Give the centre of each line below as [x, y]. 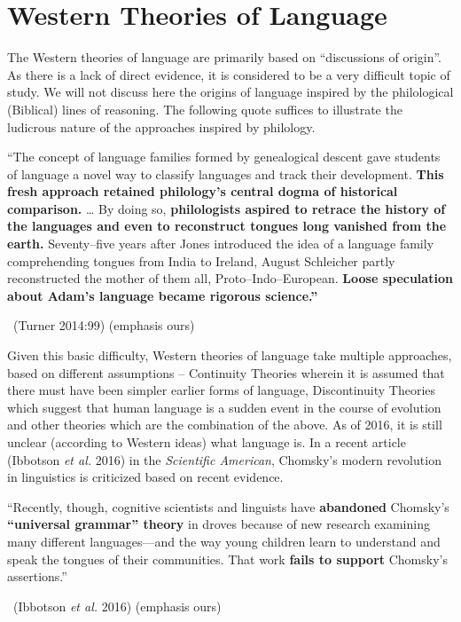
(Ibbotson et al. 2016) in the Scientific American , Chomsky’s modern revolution [224, 459]
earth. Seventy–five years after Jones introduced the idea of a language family [221, 244]
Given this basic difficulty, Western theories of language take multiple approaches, [230, 355]
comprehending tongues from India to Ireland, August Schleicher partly [201, 260]
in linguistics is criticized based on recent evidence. [145, 477]
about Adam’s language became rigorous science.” [163, 295]
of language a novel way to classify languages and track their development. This [226, 173]
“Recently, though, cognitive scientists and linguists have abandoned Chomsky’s [228, 506]
